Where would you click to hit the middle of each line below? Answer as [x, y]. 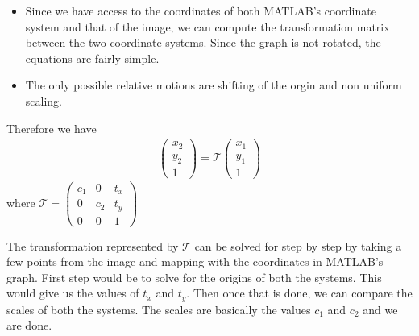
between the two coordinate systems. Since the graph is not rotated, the [203, 42]
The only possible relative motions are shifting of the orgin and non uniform [214, 85]
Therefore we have [52, 128]
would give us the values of [73, 293]
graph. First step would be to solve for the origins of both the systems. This [194, 277]
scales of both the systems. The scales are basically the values [159, 309]
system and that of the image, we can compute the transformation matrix [207, 26]
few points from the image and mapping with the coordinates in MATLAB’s [195, 261]
